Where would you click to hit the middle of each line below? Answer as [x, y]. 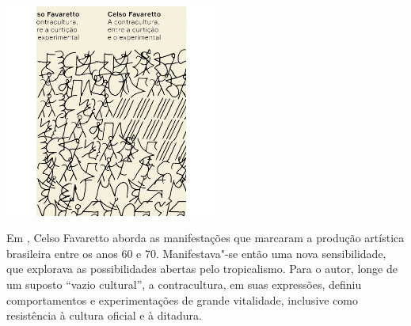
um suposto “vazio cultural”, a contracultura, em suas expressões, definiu [184, 284]
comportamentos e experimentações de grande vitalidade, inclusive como [183, 299]
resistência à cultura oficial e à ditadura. [104, 315]
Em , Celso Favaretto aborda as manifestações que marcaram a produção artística [205, 238]
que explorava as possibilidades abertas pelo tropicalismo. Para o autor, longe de [202, 269]
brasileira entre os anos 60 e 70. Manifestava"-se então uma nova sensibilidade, [196, 253]
